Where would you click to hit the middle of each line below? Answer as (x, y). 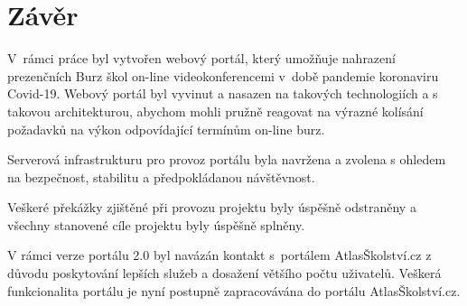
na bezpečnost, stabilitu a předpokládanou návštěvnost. (161, 176)
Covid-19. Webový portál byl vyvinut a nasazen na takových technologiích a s (223, 93)
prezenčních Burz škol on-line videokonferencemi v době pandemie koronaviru (223, 75)
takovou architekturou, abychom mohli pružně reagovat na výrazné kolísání (215, 111)
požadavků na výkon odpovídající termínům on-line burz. (166, 129)
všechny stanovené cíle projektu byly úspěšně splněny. (156, 224)
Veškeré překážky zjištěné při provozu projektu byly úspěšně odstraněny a (212, 207)
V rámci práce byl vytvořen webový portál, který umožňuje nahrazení (201, 58)
